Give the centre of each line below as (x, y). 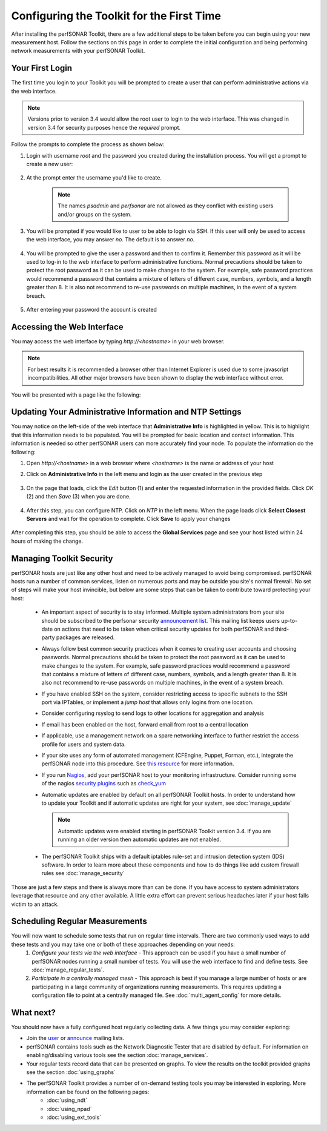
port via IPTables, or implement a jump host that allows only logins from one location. (147, 702)
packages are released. (85, 637)
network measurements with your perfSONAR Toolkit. (78, 51)
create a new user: (50, 164)
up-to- (289, 620)
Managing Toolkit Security (62, 558)
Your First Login (42, 68)
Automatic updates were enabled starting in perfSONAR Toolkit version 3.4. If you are (164, 831)
